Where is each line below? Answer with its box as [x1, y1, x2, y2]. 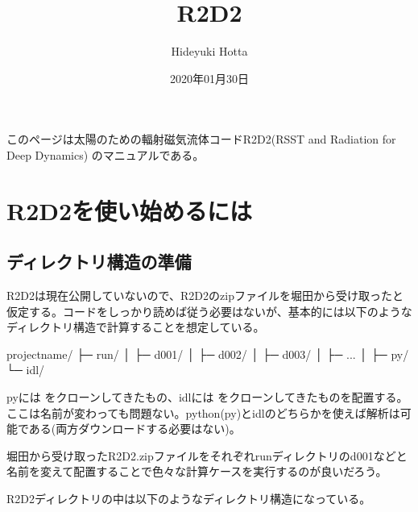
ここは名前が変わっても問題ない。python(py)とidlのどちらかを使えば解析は [6, 404, 400, 421]
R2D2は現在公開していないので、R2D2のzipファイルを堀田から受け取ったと [6, 287, 404, 304]
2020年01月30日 [170, 69, 249, 86]
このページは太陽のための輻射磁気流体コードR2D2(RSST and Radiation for [6, 131, 396, 148]
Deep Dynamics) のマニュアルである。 [6, 146, 205, 163]
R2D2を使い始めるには [6, 194, 253, 227]
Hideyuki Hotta [171, 43, 248, 60]
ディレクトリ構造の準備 [6, 249, 192, 274]
